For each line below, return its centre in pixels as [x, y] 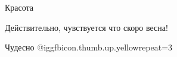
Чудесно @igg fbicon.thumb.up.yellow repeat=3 [89, 47]
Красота [19, 7]
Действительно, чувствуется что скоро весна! [86, 27]
